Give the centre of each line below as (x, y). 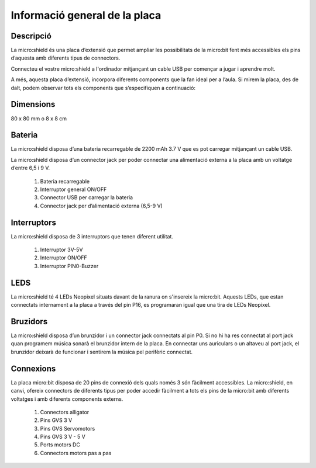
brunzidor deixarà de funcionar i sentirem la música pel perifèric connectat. (102, 352)
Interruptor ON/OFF (63, 258)
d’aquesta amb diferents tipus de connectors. (66, 58)
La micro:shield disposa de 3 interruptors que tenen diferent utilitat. (92, 236)
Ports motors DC (60, 445)
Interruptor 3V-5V (61, 250)
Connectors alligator (65, 412)
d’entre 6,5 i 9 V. (30, 168)
